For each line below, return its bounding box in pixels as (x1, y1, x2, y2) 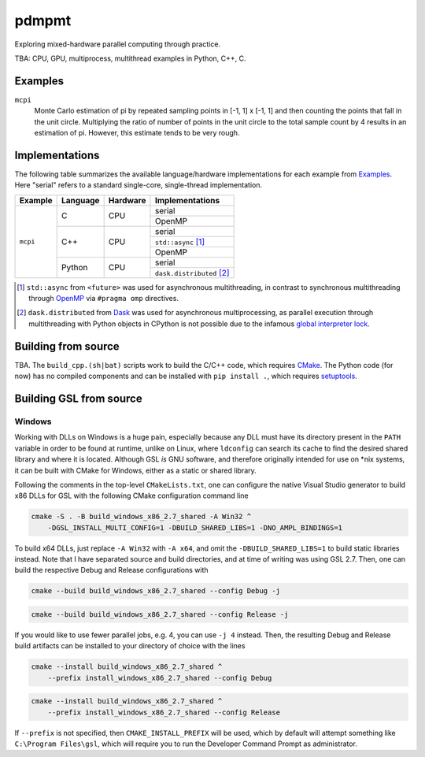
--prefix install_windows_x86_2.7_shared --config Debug (47, 674, 272, 682)
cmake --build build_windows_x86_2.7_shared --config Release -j (31, 610, 289, 618)
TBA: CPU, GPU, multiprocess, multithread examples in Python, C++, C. (14, 54, 247, 63)
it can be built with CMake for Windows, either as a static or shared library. (14, 466, 257, 475)
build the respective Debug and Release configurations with (14, 566, 209, 575)
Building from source (14, 340, 120, 353)
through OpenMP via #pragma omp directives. (28, 294, 179, 303)
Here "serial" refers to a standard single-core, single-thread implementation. (14, 180, 263, 190)
